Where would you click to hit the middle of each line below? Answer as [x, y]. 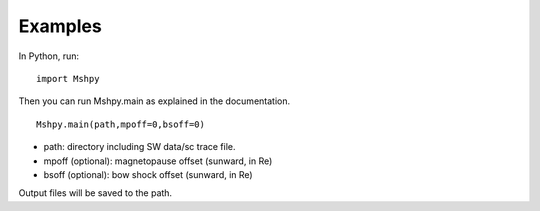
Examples [60, 26]
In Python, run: [49, 56]
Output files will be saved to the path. [95, 193]
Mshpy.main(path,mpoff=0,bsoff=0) [120, 124]
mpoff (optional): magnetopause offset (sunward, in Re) [158, 161]
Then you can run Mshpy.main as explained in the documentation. [154, 101]
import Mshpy [68, 78]
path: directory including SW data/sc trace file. [139, 147]
